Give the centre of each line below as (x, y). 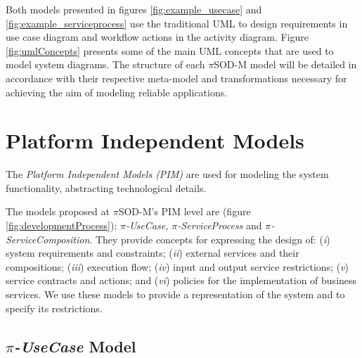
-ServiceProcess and (220, 225)
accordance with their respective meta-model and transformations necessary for (176, 78)
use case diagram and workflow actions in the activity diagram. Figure (157, 37)
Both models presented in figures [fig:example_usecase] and (134, 9)
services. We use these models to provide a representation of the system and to (175, 294)
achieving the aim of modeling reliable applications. (117, 92)
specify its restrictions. (54, 308)
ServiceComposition (48, 239)
